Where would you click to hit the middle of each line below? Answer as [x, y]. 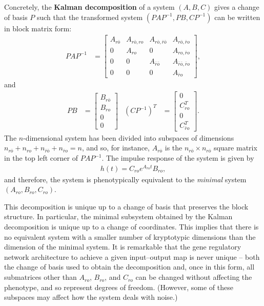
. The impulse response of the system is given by [178, 158]
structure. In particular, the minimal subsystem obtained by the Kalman [118, 216]
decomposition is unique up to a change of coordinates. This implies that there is [131, 227]
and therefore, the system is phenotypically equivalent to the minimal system [125, 179]
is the [174, 148]
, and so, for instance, [116, 148]
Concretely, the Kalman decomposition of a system [89, 7]
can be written [237, 17]
